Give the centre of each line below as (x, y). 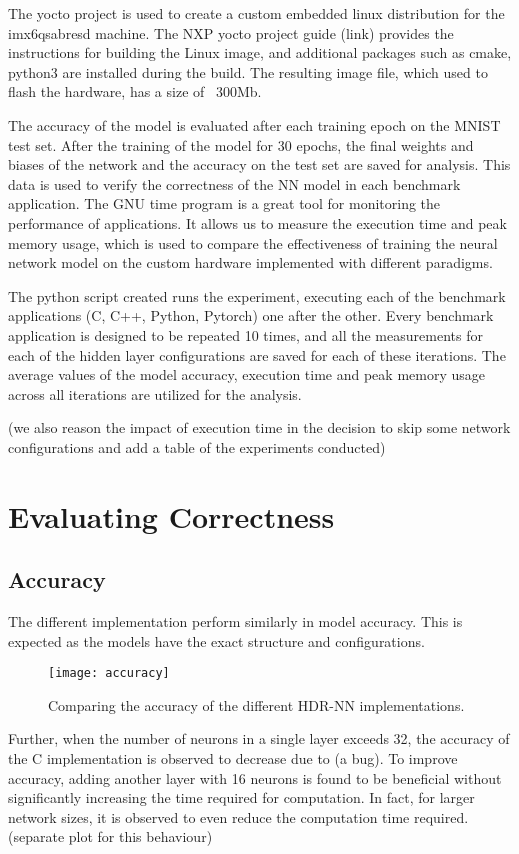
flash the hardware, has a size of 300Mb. (135, 91)
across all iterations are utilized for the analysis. (155, 393)
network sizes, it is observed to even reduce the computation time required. (238, 816)
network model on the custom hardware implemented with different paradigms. (250, 262)
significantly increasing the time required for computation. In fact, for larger (241, 797)
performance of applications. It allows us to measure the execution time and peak (257, 222)
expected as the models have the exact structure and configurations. (216, 640)
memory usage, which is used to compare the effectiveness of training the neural (253, 242)
